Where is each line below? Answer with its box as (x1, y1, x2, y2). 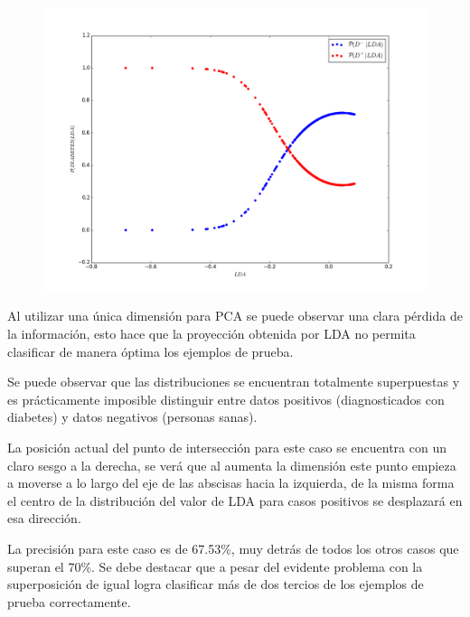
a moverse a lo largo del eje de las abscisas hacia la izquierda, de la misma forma (7, 473, 455, 492)
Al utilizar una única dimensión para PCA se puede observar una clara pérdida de (7, 306, 463, 325)
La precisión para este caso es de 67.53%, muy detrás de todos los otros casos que (7, 538, 459, 557)
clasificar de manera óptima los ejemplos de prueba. (7, 341, 294, 360)
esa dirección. (7, 509, 81, 528)
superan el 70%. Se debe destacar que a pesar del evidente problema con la (7, 556, 423, 575)
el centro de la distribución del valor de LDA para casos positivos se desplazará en (7, 491, 463, 509)
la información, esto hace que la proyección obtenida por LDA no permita (7, 324, 416, 343)
